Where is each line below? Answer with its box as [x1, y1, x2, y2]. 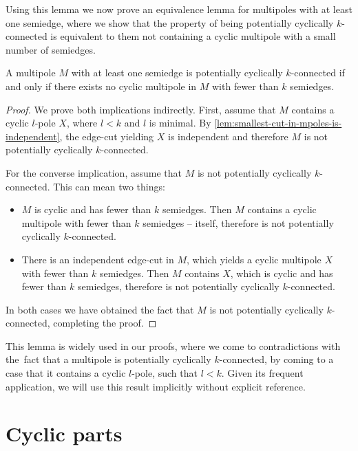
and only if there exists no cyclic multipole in [6, 78, 197, 93]
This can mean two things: [53, 179, 165, 193]
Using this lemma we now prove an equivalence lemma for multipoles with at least [6, 2, 352, 16]
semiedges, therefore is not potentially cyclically [78, 279, 280, 294]
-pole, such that [131, 366, 198, 380]
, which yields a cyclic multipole [187, 252, 322, 266]
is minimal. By [149, 115, 211, 130]
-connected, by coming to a [219, 352, 334, 366]
